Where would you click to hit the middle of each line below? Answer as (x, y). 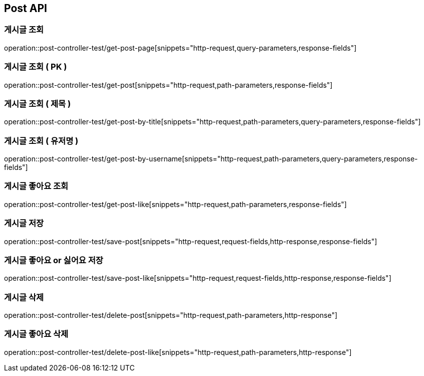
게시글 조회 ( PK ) (36, 67)
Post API (26, 8)
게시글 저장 (24, 223)
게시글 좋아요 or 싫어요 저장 (54, 260)
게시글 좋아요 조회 (36, 186)
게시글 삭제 (24, 297)
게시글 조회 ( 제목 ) (38, 104)
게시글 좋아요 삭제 (36, 334)
